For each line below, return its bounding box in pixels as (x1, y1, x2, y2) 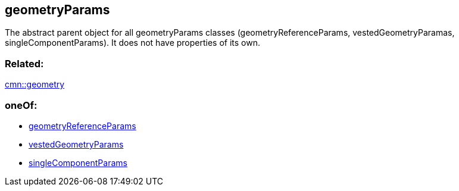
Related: (5, 57, 44, 70)
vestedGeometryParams (29, 139, 124, 149)
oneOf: (5, 99, 38, 111)
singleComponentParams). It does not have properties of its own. (5, 37, 261, 48)
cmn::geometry (5, 79, 65, 90)
